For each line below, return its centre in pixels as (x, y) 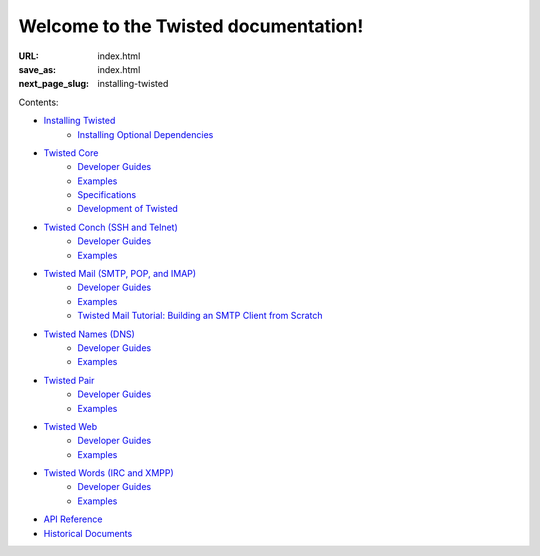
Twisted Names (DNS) (89, 334)
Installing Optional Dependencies (145, 134)
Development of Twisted (128, 209)
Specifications (107, 195)
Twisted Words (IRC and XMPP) (108, 473)
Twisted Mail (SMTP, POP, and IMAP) (120, 274)
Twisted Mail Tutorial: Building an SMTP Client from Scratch (200, 316)
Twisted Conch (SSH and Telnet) (111, 227)
